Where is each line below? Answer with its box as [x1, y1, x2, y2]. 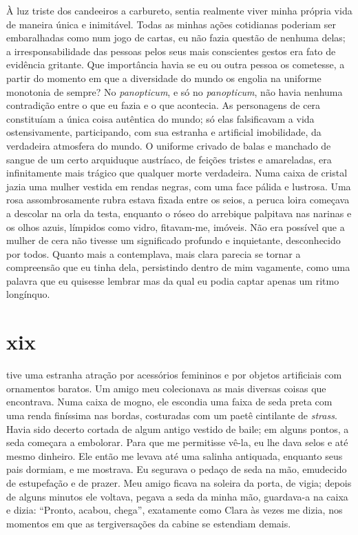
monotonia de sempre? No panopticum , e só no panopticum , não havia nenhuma [6, 84, 343, 99]
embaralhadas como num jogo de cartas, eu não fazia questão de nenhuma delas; [6, 30, 346, 45]
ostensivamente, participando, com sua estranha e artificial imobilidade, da [6, 125, 322, 139]
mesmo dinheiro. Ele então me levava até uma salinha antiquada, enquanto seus [6, 448, 343, 463]
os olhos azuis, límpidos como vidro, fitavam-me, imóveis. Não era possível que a [6, 219, 345, 234]
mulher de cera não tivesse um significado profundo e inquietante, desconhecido [6, 233, 341, 248]
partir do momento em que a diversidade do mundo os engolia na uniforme [6, 70, 322, 85]
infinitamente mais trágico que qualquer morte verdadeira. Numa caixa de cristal [6, 165, 348, 180]
